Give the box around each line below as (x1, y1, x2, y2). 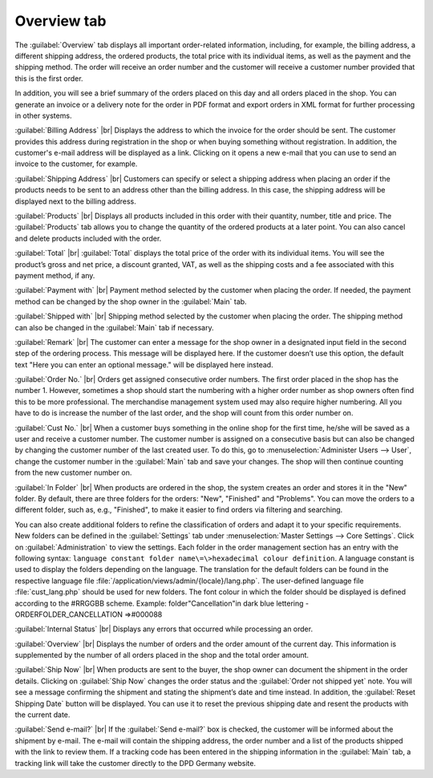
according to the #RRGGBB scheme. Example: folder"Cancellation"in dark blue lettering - (14, 598, 309, 608)
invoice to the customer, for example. (14, 159, 138, 168)
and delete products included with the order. (14, 233, 162, 243)
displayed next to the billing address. (14, 197, 136, 206)
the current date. (14, 710, 71, 719)
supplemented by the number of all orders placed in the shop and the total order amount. (14, 650, 309, 660)
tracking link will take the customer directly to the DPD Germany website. (14, 758, 257, 768)
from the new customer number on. (14, 468, 132, 477)
